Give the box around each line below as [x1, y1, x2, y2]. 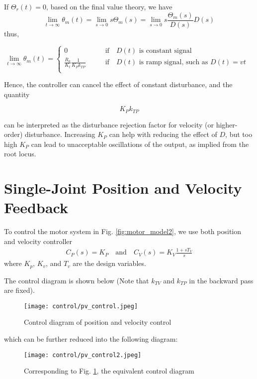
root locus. [4, 148, 36, 159]
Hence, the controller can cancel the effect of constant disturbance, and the [4, 79, 233, 90]
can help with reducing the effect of [109, 129, 217, 139]
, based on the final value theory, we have [46, 1, 172, 11]
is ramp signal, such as [139, 59, 208, 66]
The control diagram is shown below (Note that [4, 275, 149, 285]
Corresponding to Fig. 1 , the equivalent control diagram [24, 366, 194, 376]
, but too [225, 129, 253, 139]
